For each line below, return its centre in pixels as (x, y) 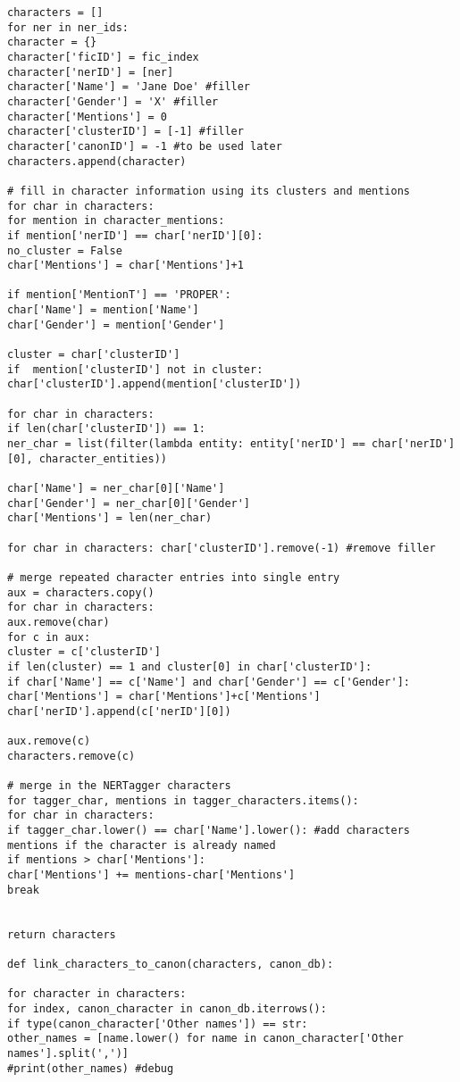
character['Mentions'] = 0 (87, 117)
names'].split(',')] (68, 1053)
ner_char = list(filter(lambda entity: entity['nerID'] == (186, 444)
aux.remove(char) (59, 622)
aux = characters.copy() (81, 592)
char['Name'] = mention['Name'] (103, 310)
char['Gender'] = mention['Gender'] (116, 325)
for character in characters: (97, 994)
